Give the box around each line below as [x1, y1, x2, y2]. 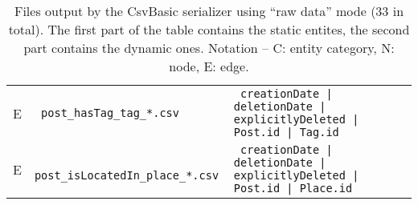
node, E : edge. [169, 57, 249, 75]
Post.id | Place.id [233, 182, 353, 195]
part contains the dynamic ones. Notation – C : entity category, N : [23, 38, 395, 57]
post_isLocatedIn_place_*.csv [34, 169, 219, 182]
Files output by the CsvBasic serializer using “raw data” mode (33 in [14, 2, 404, 20]
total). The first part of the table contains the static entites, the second [8, 20, 410, 38]
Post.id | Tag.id [233, 126, 339, 139]
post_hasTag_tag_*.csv [41, 107, 179, 119]
